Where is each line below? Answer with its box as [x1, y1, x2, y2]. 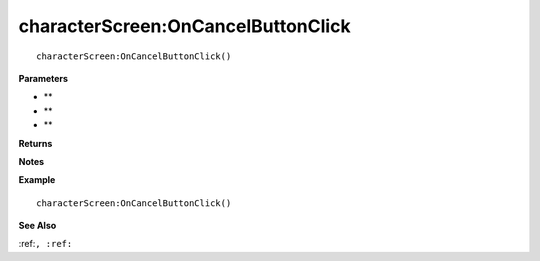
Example [18, 174, 56, 186]
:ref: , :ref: [18, 238, 73, 250]
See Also [18, 220, 57, 232]
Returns [18, 137, 53, 149]
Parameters [18, 72, 69, 84]
